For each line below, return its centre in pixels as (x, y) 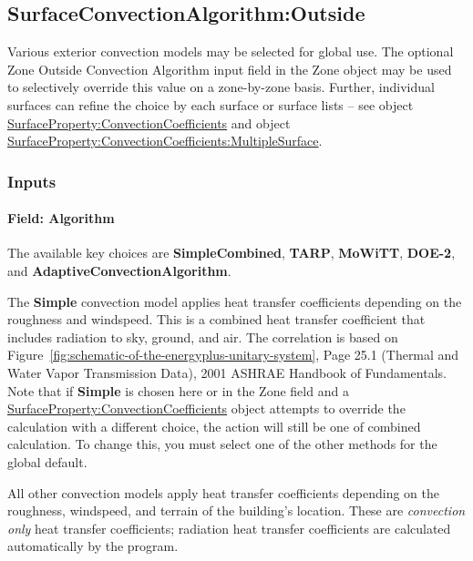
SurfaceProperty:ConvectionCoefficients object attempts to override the (206, 408)
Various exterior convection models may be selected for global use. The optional (231, 51)
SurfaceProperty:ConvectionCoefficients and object (149, 122)
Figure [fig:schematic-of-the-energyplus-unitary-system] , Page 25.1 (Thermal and (233, 355)
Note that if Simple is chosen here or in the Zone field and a (178, 390)
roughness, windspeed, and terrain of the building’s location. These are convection (236, 510)
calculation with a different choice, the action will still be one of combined (214, 426)
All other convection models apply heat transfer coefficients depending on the (224, 492)
